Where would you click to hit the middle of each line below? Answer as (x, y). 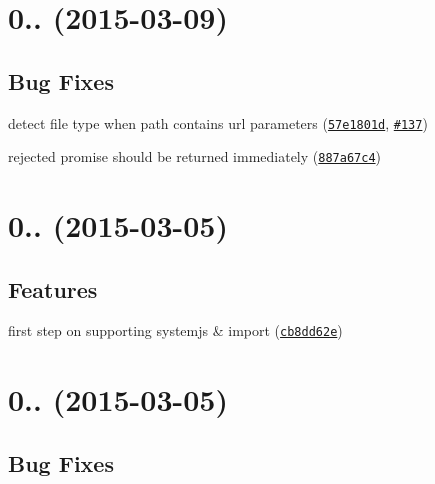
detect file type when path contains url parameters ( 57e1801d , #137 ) (218, 122)
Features (53, 288)
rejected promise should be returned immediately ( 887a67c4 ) (194, 156)
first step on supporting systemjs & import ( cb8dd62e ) (175, 330)
